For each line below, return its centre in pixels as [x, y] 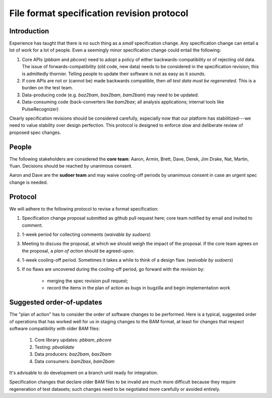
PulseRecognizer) [40, 109]
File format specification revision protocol [99, 13]
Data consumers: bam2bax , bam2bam [75, 361]
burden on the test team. [47, 88]
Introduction [29, 31]
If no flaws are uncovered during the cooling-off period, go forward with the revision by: [113, 269]
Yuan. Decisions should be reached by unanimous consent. [71, 166]
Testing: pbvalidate [54, 347]
